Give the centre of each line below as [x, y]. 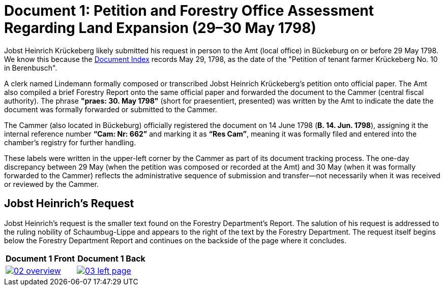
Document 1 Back [111, 258]
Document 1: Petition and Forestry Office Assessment [189, 11]
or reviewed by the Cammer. [51, 184]
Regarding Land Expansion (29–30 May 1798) [160, 28]
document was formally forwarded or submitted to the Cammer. [111, 109]
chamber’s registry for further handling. [70, 142]
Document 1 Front [40, 258]
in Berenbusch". [31, 68]
